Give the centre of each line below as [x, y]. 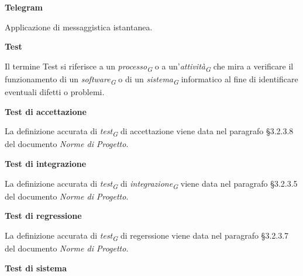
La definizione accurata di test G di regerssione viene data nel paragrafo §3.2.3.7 [147, 236]
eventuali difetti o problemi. [55, 92]
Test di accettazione [46, 111]
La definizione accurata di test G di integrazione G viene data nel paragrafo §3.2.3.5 [151, 184]
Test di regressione [43, 216]
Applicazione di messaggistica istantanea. [79, 27]
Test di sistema [36, 268]
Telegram [24, 7]
